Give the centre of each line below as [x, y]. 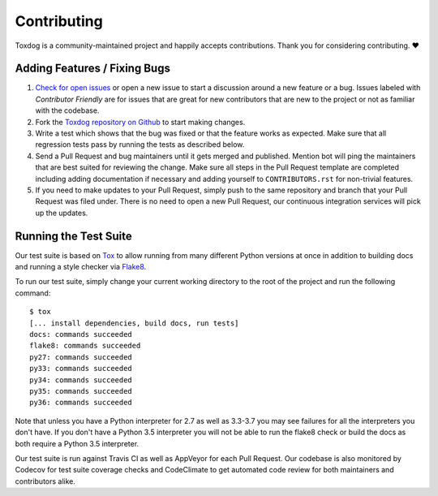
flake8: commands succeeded [85, 346]
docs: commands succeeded [81, 334]
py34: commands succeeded [81, 380]
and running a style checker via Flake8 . [81, 267]
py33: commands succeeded [81, 369]
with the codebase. [67, 110]
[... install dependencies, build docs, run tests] [134, 323]
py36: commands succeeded [81, 403]
